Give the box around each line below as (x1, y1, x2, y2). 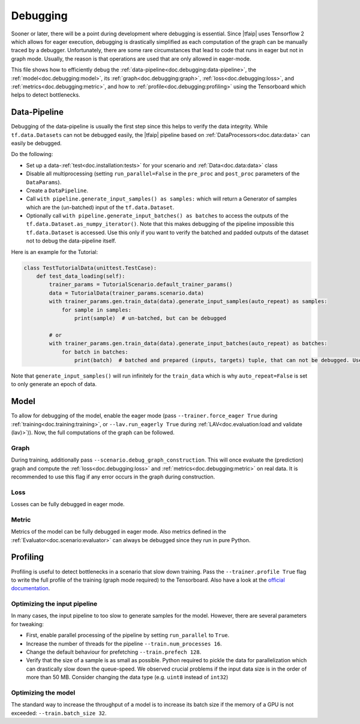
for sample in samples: (61, 306, 132, 313)
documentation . (11, 585, 50, 592)
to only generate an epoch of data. (11, 381, 97, 388)
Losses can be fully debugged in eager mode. (11, 501, 125, 508)
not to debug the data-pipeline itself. (26, 237, 116, 244)
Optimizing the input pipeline (11, 600, 98, 608)
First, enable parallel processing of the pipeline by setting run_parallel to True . (26, 632, 230, 639)
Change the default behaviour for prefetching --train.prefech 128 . (26, 648, 202, 656)
